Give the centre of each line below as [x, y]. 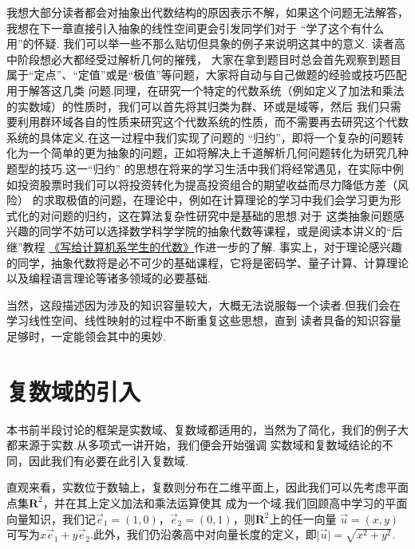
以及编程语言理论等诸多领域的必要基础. [109, 278]
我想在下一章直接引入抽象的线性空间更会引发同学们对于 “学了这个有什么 [196, 28]
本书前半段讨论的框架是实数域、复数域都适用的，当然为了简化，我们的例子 [202, 429]
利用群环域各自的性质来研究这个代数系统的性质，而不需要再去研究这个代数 [213, 122]
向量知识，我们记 [51, 518]
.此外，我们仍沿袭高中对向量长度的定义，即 [203, 534]
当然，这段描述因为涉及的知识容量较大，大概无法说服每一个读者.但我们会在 [204, 304]
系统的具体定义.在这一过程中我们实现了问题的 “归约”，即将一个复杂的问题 [200, 137]
